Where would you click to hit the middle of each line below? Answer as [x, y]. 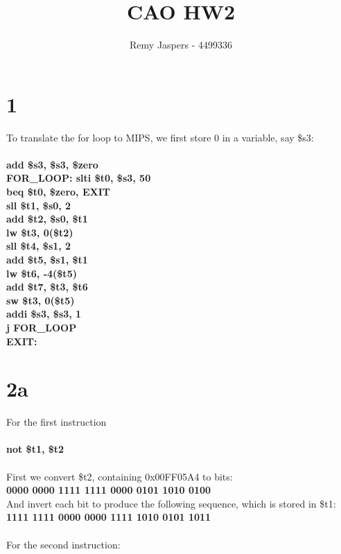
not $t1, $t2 [35, 449]
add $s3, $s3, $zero [52, 164]
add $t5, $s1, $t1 [47, 259]
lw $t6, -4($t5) [42, 273]
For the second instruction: [63, 544]
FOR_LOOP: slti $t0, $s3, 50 [79, 178]
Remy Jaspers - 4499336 [181, 45]
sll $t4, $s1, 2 [39, 246]
